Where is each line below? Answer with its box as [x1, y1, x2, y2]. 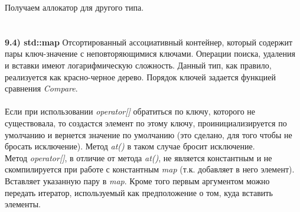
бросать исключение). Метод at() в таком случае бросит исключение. [5, 140, 255, 152]
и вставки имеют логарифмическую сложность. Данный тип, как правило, [5, 58, 272, 71]
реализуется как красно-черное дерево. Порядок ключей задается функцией [5, 70, 276, 83]
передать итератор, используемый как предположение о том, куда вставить [5, 186, 273, 198]
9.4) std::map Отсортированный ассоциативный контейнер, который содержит [5, 35, 293, 48]
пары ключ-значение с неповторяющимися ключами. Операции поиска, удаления [5, 47, 295, 60]
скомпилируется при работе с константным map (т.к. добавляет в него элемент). [5, 163, 295, 175]
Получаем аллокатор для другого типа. [5, 1, 144, 13]
